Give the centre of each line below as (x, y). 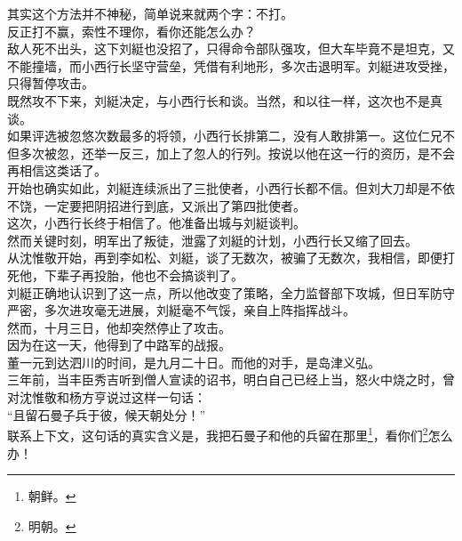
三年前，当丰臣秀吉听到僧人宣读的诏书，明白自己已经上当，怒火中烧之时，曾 (231, 380)
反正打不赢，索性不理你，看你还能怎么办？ (131, 31)
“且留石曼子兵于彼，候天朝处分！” (107, 414)
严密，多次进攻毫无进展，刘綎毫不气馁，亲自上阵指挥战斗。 (181, 310)
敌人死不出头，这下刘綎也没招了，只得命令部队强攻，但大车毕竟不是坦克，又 (231, 48)
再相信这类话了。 (57, 170)
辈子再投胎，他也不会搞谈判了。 (150, 275)
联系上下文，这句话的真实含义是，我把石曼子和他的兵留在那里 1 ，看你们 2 (218, 434)
